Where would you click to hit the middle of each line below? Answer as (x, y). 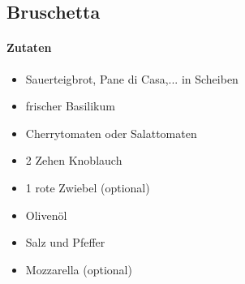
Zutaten (29, 47)
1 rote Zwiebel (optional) (88, 187)
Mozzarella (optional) (79, 269)
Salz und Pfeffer (65, 242)
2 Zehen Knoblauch (74, 160)
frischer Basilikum (70, 106)
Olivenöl (46, 215)
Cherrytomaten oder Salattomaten (111, 133)
